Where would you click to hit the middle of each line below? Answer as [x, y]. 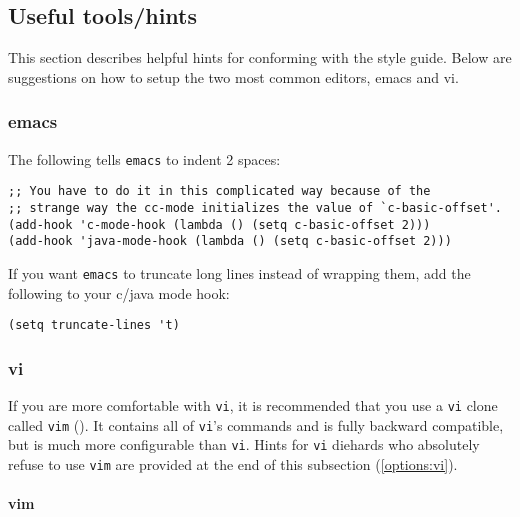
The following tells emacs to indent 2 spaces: [144, 158]
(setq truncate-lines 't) [94, 325]
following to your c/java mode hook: [119, 292]
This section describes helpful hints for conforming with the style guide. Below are [260, 57]
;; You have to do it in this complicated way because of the [219, 191]
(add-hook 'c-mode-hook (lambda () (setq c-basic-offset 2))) [219, 224]
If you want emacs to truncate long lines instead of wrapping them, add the [239, 272]
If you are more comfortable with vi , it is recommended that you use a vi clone [253, 405]
